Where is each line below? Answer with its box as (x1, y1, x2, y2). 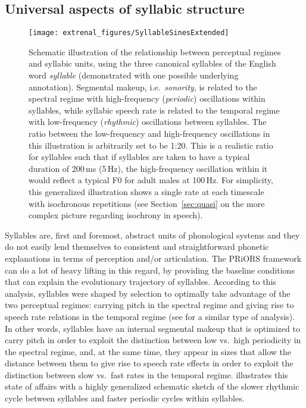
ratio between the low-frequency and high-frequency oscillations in (29, 127, 270, 140)
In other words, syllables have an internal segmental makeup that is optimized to (5, 322, 300, 334)
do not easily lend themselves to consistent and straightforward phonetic (5, 240, 269, 253)
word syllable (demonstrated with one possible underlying (29, 69, 239, 81)
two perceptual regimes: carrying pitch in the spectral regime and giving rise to (5, 299, 294, 311)
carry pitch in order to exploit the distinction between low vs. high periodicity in (5, 334, 301, 346)
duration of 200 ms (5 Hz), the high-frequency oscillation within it (29, 162, 268, 174)
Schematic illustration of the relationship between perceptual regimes (29, 45, 281, 58)
